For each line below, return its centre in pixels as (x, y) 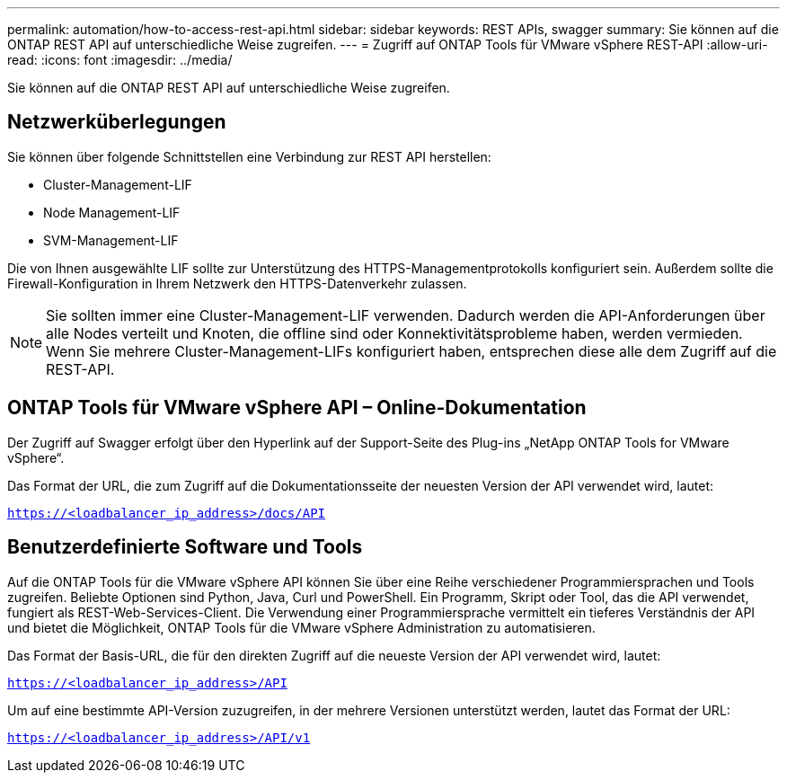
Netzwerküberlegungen (117, 122)
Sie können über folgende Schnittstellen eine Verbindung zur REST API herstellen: (249, 156)
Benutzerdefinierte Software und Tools (185, 547)
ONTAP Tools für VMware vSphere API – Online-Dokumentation (297, 408)
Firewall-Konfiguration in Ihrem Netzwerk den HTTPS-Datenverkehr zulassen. (237, 283)
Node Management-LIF (112, 212)
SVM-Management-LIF (111, 240)
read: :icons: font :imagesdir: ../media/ (120, 60)
